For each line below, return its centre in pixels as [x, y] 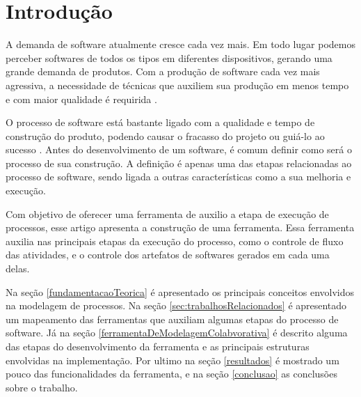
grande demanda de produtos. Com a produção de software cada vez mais [163, 71]
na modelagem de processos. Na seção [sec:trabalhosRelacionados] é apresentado [176, 305]
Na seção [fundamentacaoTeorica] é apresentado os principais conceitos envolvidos [180, 291]
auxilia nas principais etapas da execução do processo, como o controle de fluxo [175, 241]
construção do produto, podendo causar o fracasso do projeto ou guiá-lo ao [165, 135]
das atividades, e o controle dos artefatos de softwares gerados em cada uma [168, 255]
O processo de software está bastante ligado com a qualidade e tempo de [160, 122]
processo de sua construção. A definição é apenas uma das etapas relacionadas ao [179, 163]
